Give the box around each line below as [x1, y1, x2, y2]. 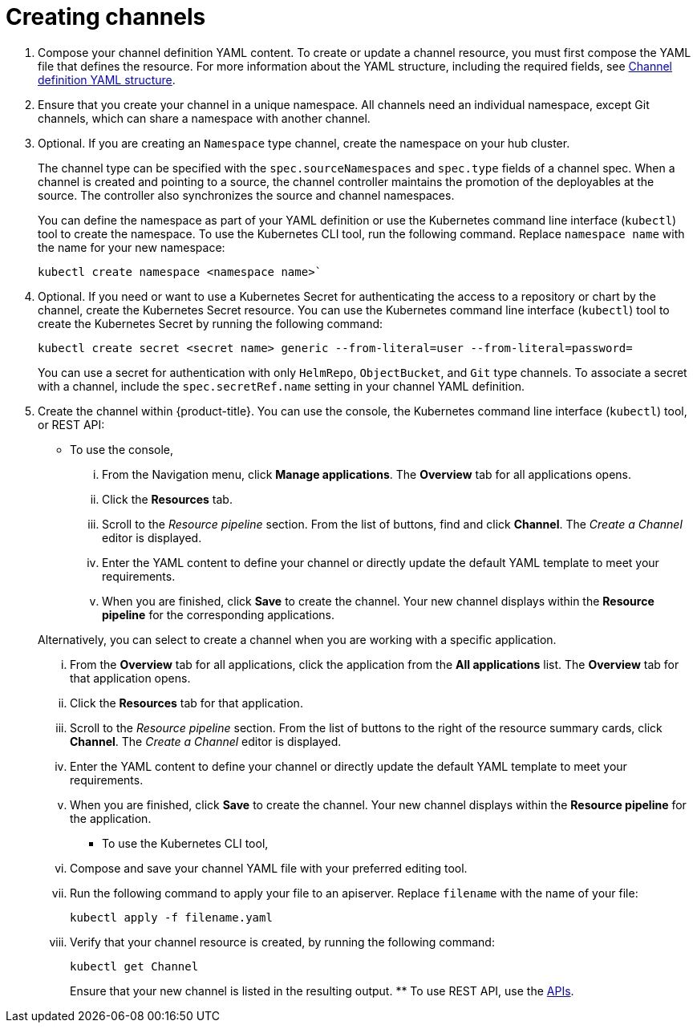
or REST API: [38, 417, 105, 431]
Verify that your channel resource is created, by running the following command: [70, 934, 495, 949]
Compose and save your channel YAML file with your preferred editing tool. [70, 861, 468, 875]
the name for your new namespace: [38, 240, 225, 254]
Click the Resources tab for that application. [70, 695, 303, 710]
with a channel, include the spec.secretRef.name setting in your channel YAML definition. [38, 379, 525, 393]
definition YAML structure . [38, 72, 176, 87]
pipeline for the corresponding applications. [102, 607, 335, 622]
